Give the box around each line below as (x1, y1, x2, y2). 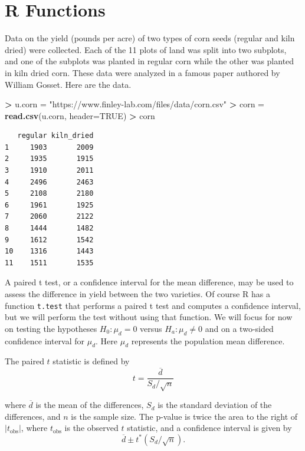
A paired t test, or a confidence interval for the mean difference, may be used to (5, 276, 294, 288)
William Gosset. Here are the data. (5, 78, 132, 90)
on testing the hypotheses (5, 322, 97, 334)
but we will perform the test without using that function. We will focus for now (5, 311, 293, 323)
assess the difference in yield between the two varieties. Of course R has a (5, 288, 270, 299)
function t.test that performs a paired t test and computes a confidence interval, (5, 299, 301, 311)
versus (140, 322, 162, 334)
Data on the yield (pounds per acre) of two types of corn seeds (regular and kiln (5, 32, 295, 44)
